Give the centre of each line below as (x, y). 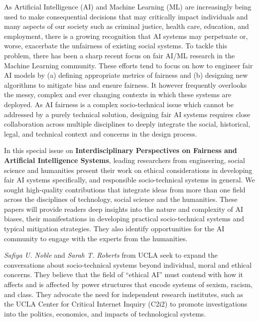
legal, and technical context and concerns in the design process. (101, 133)
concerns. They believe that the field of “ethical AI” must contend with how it (124, 274)
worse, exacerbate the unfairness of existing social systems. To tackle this (116, 46)
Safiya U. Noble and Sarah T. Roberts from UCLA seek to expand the (111, 255)
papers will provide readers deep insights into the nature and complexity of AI (124, 209)
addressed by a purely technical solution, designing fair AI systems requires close (127, 114)
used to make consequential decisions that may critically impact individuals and (126, 16)
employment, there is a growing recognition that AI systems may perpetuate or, (126, 36)
